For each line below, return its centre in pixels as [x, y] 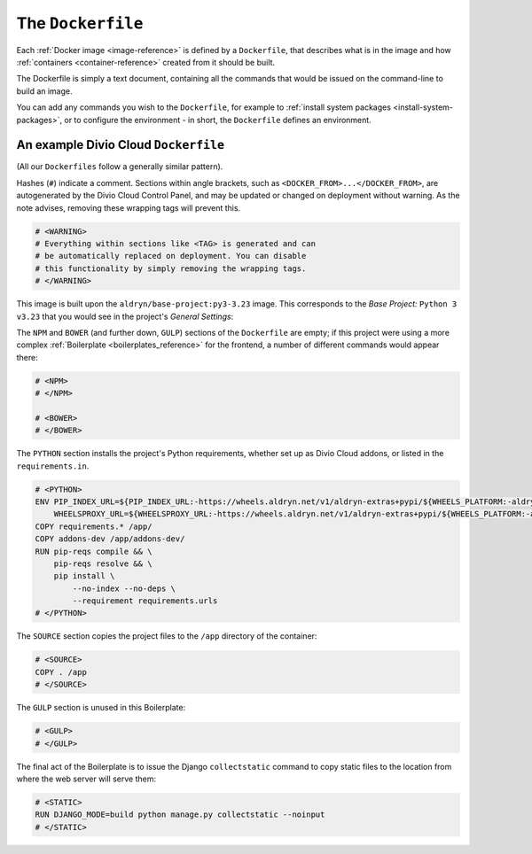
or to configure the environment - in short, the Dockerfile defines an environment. [218, 120]
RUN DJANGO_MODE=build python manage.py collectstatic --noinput [180, 815]
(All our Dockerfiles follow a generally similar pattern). [120, 167]
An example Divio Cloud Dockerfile [121, 145]
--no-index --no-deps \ [124, 588]
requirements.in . [53, 466]
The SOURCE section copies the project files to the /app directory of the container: [167, 636]
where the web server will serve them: [86, 779]
